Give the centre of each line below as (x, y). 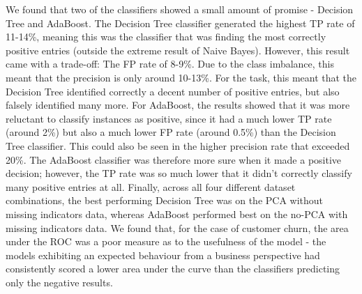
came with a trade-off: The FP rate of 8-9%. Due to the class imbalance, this (170, 64)
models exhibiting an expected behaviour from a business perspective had (163, 255)
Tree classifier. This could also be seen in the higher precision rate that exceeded (178, 145)
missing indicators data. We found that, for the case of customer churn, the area (177, 227)
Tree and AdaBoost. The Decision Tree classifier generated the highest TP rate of (180, 23)
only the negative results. (59, 282)
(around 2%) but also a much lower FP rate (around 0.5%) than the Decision (171, 132)
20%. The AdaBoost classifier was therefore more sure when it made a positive (174, 159)
